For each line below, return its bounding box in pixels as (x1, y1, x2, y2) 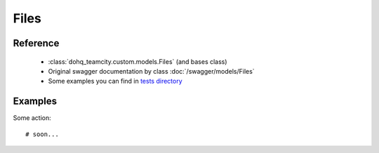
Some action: (13, 114, 52, 122)
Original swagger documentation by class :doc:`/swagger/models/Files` (48, 67, 255, 75)
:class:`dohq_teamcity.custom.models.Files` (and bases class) (48, 57, 227, 66)
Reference (13, 37, 60, 49)
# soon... (25, 130, 59, 138)
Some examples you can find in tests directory (48, 77, 182, 86)
